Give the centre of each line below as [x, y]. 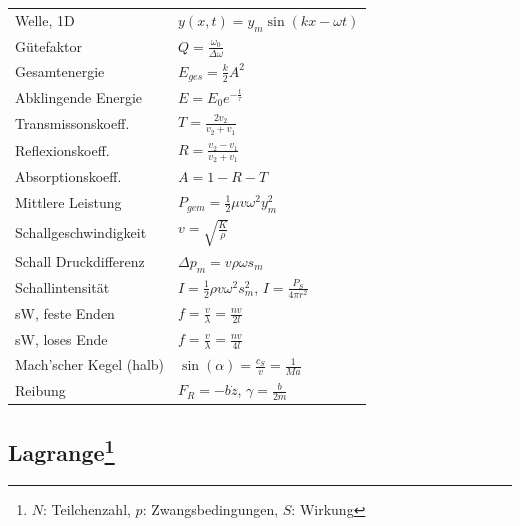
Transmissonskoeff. [72, 122]
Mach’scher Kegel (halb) [90, 364]
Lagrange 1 [61, 450]
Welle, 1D [45, 20]
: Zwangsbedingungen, [210, 508]
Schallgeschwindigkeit [81, 231]
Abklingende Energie [79, 96]
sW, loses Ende [61, 338]
